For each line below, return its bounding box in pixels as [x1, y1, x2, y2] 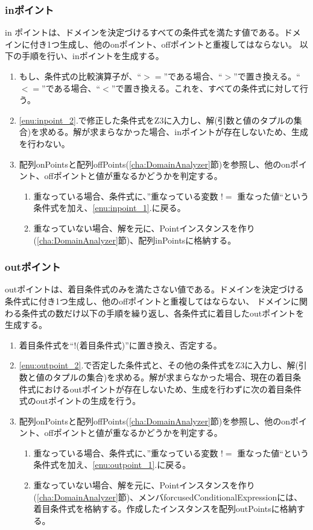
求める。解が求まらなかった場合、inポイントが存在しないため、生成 [39, 125, 308, 138]
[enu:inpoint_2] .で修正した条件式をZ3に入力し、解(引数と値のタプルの [19, 113, 294, 126]
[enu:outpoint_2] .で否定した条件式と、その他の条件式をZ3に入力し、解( [19, 359, 299, 371]
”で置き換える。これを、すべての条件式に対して [111, 81, 300, 94]
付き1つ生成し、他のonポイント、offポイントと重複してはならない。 [30, 37, 297, 50]
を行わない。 [19, 137, 70, 150]
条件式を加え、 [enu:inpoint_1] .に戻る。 [33, 201, 186, 214]
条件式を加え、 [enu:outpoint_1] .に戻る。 [33, 458, 191, 471]
